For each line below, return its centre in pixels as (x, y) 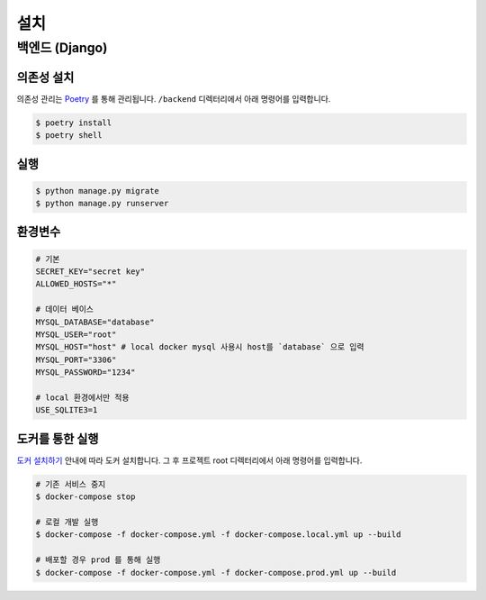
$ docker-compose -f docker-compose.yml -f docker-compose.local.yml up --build (218, 535)
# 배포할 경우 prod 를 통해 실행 (98, 560)
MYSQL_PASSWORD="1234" (85, 373)
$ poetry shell (69, 136)
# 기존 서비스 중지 (71, 484)
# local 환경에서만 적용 (82, 397)
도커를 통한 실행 (58, 438)
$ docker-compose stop (85, 497)
